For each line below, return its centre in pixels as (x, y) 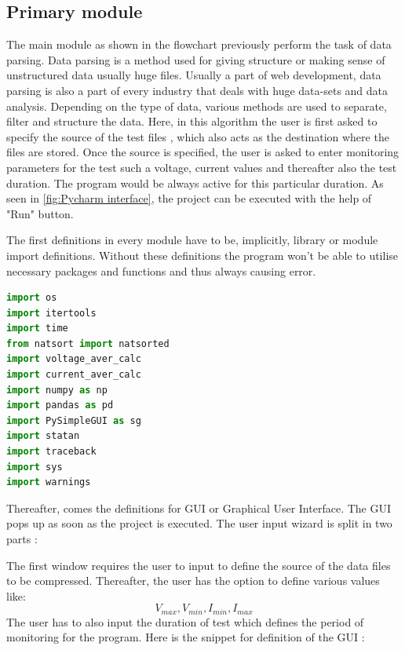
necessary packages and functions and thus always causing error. (161, 270)
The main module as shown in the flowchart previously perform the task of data (199, 44)
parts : (22, 539)
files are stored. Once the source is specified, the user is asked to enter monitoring (203, 152)
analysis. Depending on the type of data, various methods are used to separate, (197, 106)
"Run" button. (40, 213)
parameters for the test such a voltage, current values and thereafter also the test (202, 167)
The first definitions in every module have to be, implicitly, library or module (192, 240)
